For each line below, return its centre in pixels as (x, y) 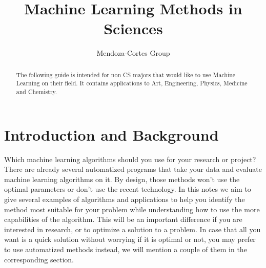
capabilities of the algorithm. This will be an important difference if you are (123, 219)
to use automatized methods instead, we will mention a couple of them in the (126, 249)
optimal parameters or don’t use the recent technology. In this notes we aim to (128, 189)
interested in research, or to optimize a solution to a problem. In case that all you (132, 229)
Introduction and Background (111, 134)
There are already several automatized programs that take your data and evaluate (133, 169)
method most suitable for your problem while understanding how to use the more (132, 209)
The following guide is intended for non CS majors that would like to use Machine (126, 74)
